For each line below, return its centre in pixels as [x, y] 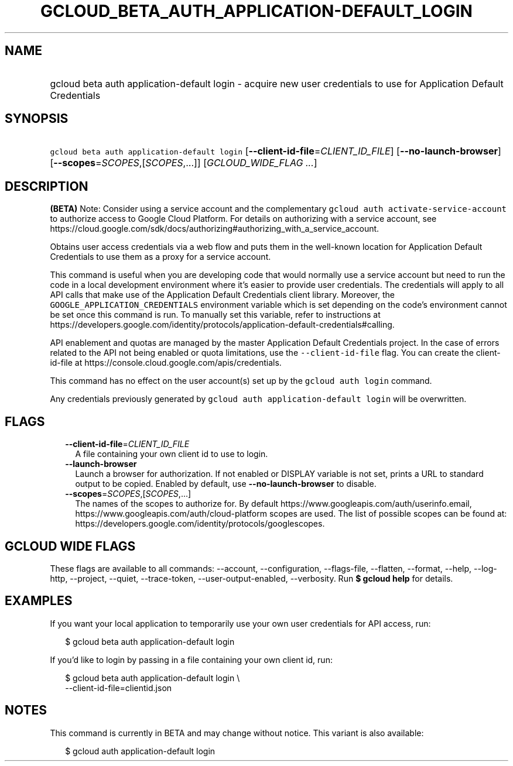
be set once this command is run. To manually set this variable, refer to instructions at [215, 315]
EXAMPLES [39, 601]
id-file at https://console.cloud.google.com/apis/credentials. [166, 363]
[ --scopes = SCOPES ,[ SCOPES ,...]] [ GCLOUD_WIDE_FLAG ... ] [184, 163]
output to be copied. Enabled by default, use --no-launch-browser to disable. [226, 484]
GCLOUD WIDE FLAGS [70, 546]
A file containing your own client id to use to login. [172, 454]
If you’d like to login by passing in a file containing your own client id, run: [191, 659]
